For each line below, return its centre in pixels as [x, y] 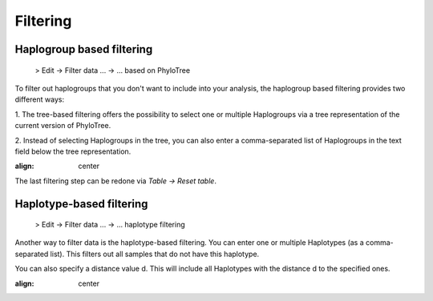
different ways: [39, 99]
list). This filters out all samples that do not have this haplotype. [155, 254]
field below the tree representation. [73, 151]
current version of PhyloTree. [63, 126]
